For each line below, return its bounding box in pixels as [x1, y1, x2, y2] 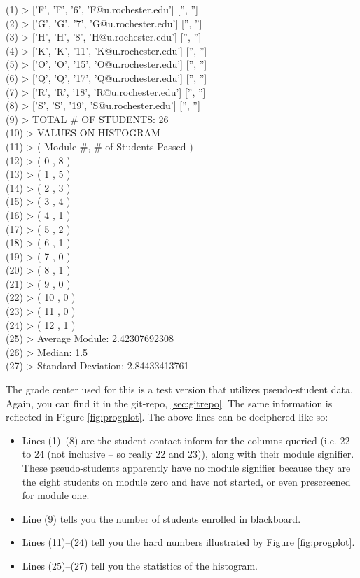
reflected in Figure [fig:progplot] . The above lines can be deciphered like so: [6, 409, 328, 424]
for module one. [22, 488, 90, 502]
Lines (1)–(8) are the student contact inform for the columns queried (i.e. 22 [22, 432, 350, 447]
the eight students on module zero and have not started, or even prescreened [22, 474, 351, 488]
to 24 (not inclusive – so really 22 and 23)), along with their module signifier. [22, 446, 354, 461]
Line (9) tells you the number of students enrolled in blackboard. [22, 511, 301, 526]
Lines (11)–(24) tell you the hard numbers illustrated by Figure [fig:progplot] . [22, 535, 355, 549]
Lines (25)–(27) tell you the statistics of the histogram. [22, 558, 258, 572]
